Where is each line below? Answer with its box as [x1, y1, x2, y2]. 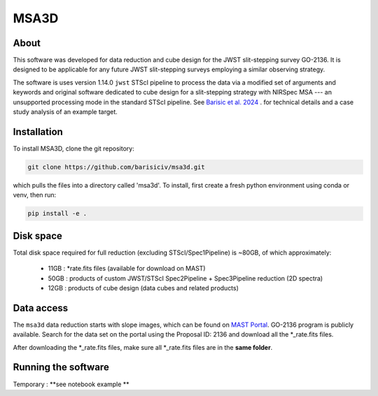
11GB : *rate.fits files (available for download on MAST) [48, 264, 206, 273]
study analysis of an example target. [13, 108, 118, 116]
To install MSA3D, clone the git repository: [13, 144, 134, 153]
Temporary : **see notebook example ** [13, 380, 129, 388]
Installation [13, 126, 63, 138]
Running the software [13, 361, 110, 374]
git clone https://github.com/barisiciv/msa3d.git [27, 163, 206, 171]
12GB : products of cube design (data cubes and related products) [48, 283, 239, 292]
